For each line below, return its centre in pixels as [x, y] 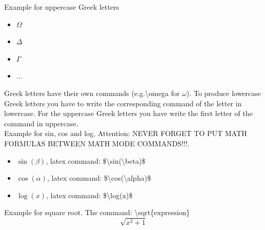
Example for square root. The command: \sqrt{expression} [97, 212]
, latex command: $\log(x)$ [89, 195]
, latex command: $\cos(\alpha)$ [99, 178]
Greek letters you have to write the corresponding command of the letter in [123, 103]
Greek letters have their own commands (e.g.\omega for [92, 93]
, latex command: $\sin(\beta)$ [96, 160]
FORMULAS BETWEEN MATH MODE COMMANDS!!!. [97, 143]
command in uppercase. [41, 123]
